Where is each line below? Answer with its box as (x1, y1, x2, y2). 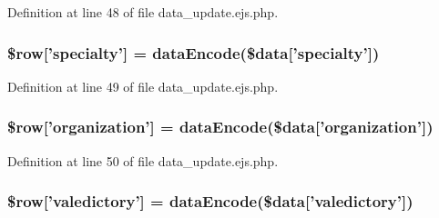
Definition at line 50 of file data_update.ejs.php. (7, 151, 279, 170)
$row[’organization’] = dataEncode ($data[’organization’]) (7, 115, 434, 138)
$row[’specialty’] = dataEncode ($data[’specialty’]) (7, 41, 380, 64)
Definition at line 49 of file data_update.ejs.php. (7, 76, 279, 95)
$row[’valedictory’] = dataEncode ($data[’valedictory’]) (7, 190, 413, 213)
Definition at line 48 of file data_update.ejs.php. (7, 3, 279, 21)
